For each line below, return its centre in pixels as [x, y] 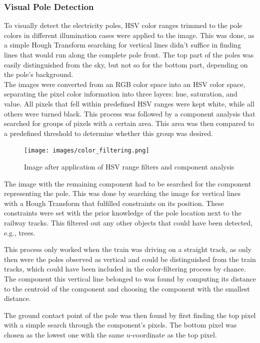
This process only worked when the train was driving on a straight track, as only [128, 249]
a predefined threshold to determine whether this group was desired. [108, 133]
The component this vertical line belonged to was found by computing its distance [130, 278]
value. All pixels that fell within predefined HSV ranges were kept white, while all [129, 103]
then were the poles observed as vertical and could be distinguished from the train [130, 259]
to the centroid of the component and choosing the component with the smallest [127, 288]
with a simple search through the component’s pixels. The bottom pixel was [120, 325]
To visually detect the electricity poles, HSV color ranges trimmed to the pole [123, 25]
